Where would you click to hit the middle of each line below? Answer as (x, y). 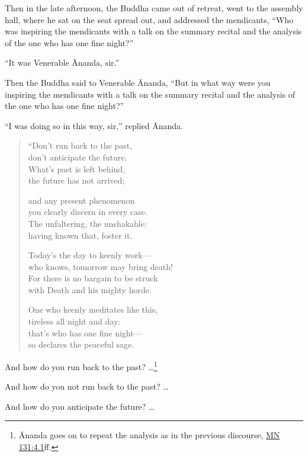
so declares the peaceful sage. (81, 344)
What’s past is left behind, (76, 168)
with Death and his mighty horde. (90, 289)
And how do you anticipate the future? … (80, 406)
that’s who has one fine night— (85, 333)
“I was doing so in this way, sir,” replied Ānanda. (94, 125)
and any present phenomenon (81, 200)
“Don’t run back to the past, (80, 145)
